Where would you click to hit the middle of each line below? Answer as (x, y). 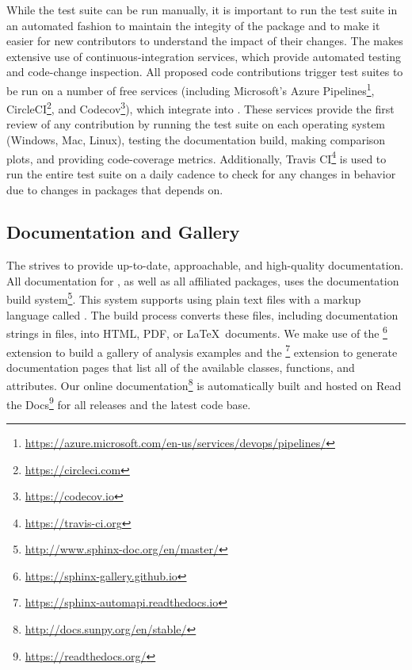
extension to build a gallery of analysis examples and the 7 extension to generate (202, 350)
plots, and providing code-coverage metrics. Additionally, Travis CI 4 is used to (196, 157)
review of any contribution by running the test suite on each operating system (196, 124)
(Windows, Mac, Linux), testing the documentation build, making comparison (196, 140)
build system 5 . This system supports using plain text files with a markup (184, 298)
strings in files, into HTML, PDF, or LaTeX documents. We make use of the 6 (197, 332)
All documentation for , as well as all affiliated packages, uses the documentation (203, 280)
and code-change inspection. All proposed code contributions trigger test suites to (205, 72)
